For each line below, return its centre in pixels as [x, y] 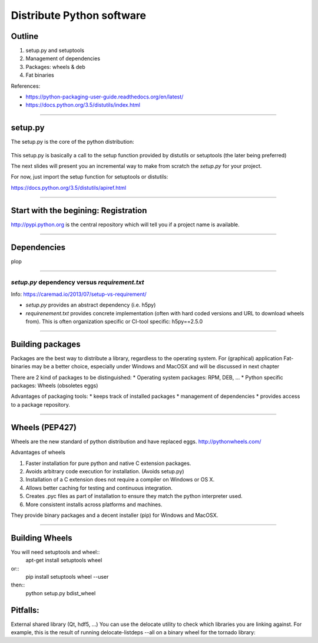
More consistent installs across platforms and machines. [94, 504]
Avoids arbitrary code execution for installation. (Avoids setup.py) [105, 471]
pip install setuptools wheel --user [67, 576]
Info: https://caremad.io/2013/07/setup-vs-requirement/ [79, 294]
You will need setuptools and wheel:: [55, 552]
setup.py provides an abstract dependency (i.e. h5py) [91, 305]
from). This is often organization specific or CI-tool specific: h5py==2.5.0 [114, 321]
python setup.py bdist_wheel [61, 593]
